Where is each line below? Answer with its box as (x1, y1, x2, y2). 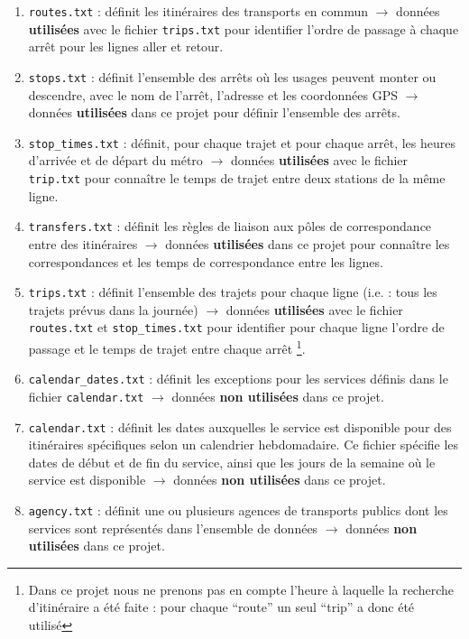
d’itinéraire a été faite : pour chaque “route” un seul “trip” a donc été (28, 597, 415, 616)
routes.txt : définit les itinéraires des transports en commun (28, 2, 369, 20)
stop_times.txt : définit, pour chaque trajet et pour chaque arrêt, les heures (28, 133, 455, 152)
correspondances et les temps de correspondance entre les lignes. (28, 252, 383, 271)
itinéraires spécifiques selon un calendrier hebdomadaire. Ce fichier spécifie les (28, 435, 459, 454)
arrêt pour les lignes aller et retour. (28, 37, 224, 56)
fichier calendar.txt (28, 386, 144, 405)
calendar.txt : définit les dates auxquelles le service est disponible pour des (28, 417, 452, 436)
